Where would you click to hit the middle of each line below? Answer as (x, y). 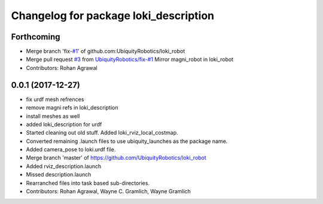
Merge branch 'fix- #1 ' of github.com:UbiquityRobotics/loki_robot (106, 51)
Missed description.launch (59, 175)
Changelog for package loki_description (113, 16)
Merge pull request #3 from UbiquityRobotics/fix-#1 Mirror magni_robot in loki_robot (129, 59)
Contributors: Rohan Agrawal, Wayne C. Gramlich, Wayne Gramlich (109, 191)
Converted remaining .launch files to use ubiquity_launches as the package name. (127, 141)
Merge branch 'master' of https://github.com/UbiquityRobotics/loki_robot (116, 158)
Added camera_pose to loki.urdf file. (71, 150)
